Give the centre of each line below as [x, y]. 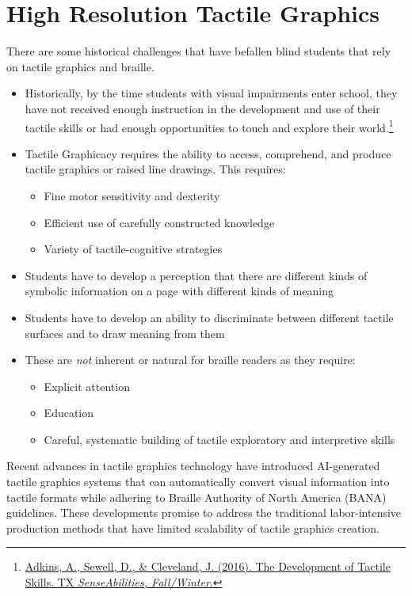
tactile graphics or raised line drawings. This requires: [155, 169]
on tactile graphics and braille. [80, 66]
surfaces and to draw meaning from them [125, 333]
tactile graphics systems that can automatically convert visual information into [198, 482]
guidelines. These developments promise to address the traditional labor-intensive [204, 512]
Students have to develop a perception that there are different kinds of [196, 275]
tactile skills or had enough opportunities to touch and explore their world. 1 [209, 126]
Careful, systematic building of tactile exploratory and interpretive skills [219, 439]
